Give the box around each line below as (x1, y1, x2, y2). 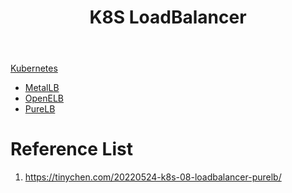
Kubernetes (10, 62, 58, 75)
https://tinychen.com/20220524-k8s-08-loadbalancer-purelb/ (24, 171, 282, 183)
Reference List (10, 138, 133, 161)
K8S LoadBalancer (89, 6, 247, 29)
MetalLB (24, 82, 60, 94)
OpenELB (24, 92, 64, 105)
